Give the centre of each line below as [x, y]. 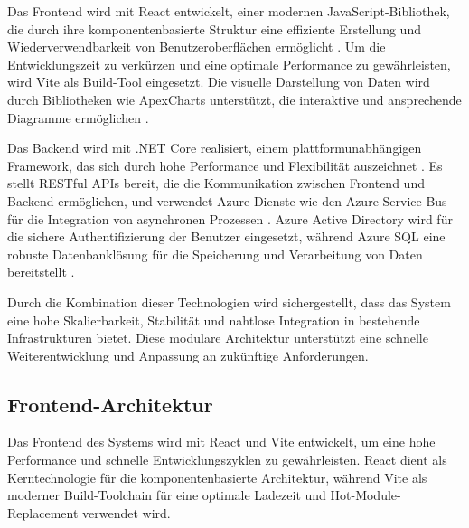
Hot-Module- [366, 495]
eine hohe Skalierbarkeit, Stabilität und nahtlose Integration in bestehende [214, 320]
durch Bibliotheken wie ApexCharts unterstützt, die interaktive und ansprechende [234, 99]
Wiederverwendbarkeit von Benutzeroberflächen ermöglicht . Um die [197, 47]
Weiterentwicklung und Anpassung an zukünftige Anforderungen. [188, 355]
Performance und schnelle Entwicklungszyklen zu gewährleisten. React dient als [227, 460]
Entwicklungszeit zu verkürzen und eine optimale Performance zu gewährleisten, [229, 64]
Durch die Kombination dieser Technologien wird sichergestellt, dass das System [229, 302]
